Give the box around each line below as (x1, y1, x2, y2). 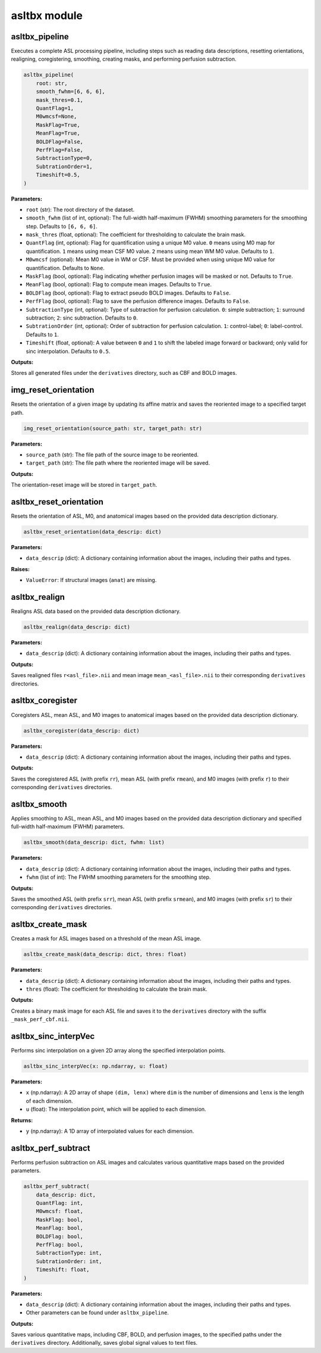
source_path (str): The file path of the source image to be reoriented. (26, 451, 199, 458)
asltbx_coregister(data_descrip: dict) (23, 727, 140, 734)
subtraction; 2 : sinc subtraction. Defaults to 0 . (26, 314, 138, 321)
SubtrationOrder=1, (36, 163, 93, 170)
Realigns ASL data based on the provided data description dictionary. (11, 607, 181, 615)
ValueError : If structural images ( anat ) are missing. (26, 577, 157, 584)
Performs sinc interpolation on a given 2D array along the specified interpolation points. (11, 1047, 226, 1054)
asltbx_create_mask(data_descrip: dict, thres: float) (23, 951, 187, 958)
